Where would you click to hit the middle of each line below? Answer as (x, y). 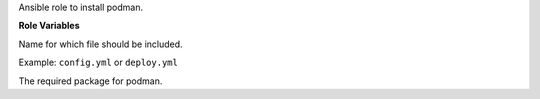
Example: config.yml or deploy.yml (98, 62)
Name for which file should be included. (101, 44)
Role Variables (49, 26)
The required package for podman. (90, 81)
